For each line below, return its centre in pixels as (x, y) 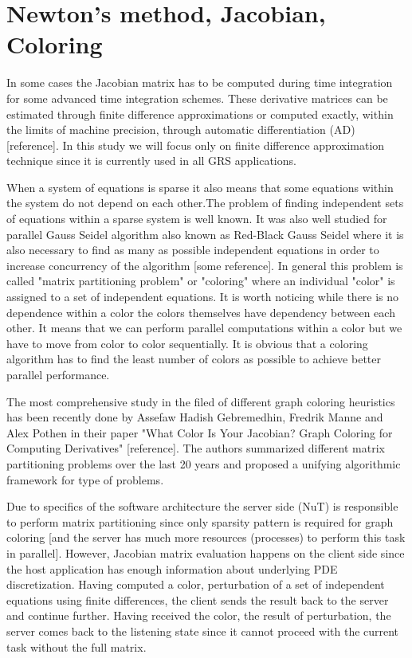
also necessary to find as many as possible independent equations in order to (193, 250)
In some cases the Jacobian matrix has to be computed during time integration (200, 82)
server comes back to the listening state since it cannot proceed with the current (203, 631)
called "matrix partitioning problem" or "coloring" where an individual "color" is (201, 281)
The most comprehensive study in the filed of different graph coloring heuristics (201, 401)
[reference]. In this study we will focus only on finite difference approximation (196, 145)
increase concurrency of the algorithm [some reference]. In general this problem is (205, 265)
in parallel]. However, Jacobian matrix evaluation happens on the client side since (206, 552)
